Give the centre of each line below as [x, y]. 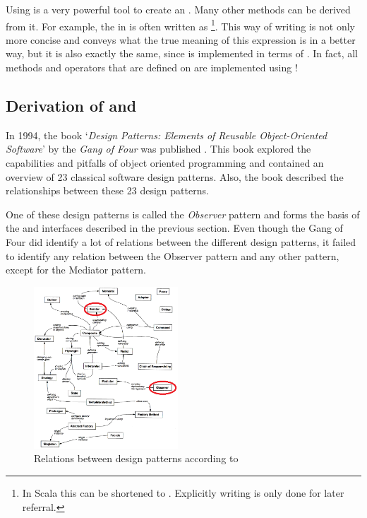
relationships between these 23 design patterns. [107, 190]
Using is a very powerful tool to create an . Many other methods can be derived [178, 9]
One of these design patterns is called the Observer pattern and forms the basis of [183, 214]
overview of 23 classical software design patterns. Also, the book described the [175, 176]
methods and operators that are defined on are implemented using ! [152, 67]
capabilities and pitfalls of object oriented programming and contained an [165, 163]
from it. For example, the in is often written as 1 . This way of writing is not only [180, 25]
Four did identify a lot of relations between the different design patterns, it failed [181, 241]
